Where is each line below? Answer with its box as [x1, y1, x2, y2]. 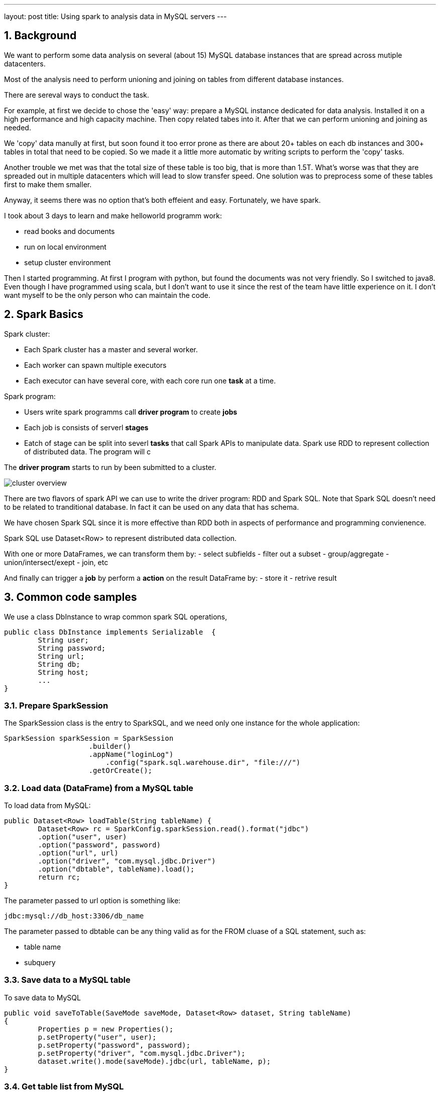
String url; [38, 652, 85, 660]
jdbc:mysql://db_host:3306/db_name [4, 912, 144, 920]
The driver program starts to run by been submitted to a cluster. [4, 462, 216, 472]
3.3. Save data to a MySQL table [4, 975, 131, 985]
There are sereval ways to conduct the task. [4, 90, 149, 99]
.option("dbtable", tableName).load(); [38, 865, 195, 874]
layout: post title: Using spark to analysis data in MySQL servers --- [4, 12, 227, 21]
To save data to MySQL [4, 993, 81, 1002]
